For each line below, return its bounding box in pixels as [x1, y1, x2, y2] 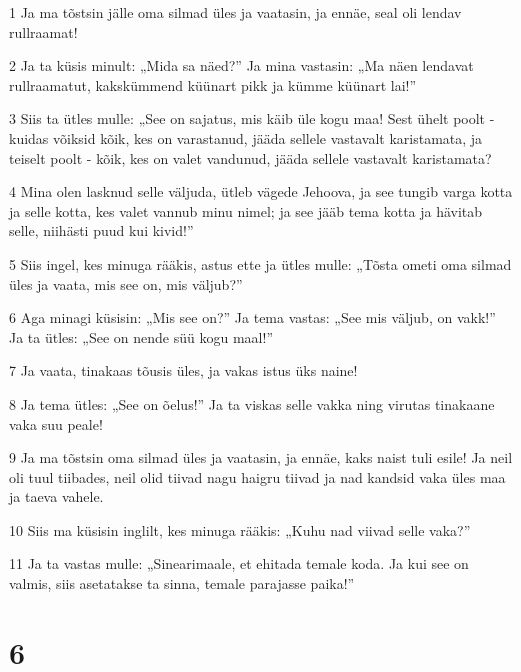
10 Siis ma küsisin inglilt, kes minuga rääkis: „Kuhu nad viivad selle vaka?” [9, 519, 471, 540]
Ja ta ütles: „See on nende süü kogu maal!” [9, 326, 273, 347]
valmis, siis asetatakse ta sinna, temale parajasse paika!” [9, 573, 355, 594]
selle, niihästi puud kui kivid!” [9, 220, 194, 241]
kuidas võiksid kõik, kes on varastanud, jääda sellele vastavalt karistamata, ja [9, 127, 483, 148]
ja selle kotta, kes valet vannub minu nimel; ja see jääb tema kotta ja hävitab [9, 200, 483, 221]
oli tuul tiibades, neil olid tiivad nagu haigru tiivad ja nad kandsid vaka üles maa [9, 466, 506, 487]
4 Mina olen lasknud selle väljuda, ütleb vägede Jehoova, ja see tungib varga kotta [9, 181, 513, 202]
